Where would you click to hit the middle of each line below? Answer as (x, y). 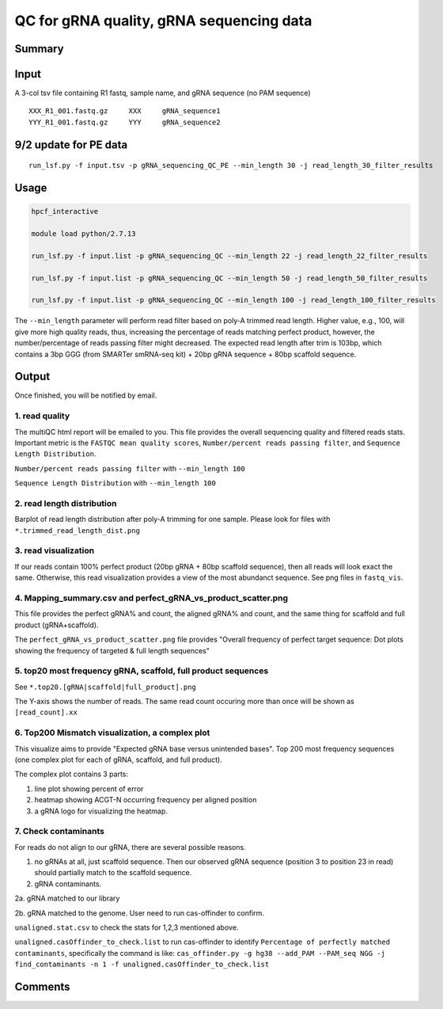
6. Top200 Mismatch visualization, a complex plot (112, 733)
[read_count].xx (46, 712)
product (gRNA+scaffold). (57, 625)
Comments (42, 987)
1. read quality (42, 416)
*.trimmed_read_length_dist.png (77, 530)
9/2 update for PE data (71, 145)
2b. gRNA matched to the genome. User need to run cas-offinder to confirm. (140, 913)
